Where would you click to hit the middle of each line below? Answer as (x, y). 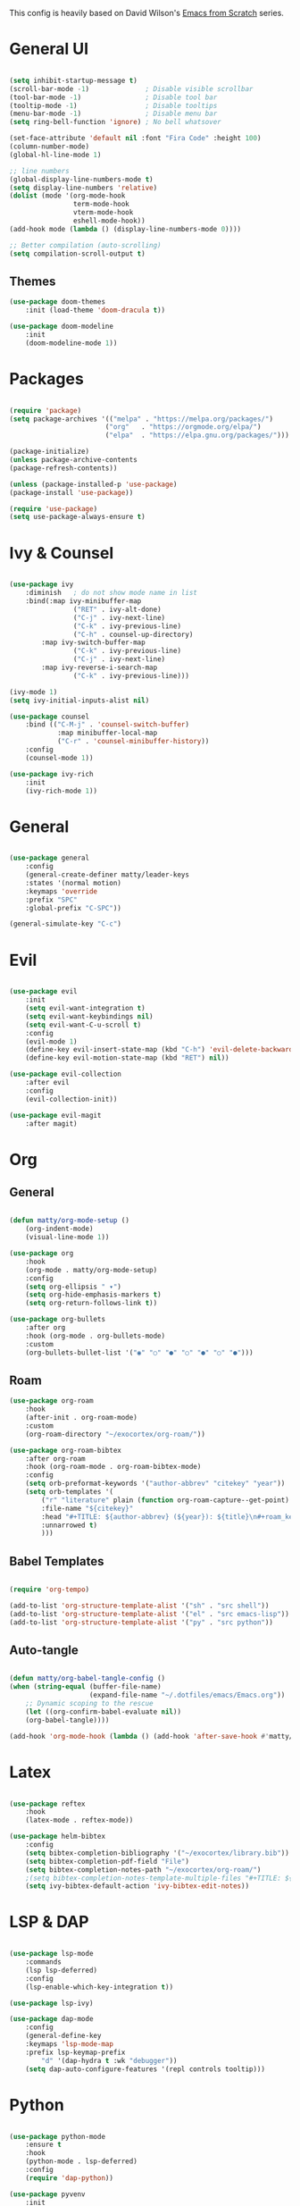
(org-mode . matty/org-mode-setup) (92, 1270)
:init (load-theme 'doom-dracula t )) (96, 310)
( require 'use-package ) (54, 508)
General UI (49, 49)
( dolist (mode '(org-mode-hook (67, 196)
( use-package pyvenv (48, 2194)
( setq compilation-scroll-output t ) (77, 254)
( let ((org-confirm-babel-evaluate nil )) (103, 1711)
